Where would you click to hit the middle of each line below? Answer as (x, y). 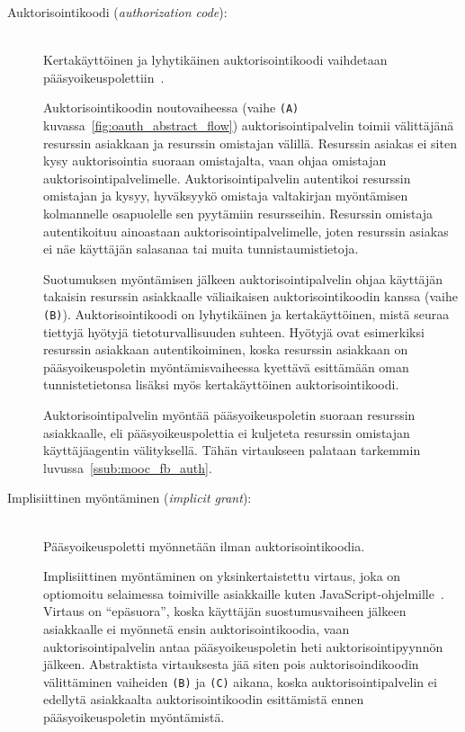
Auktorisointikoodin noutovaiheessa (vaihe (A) (171, 107)
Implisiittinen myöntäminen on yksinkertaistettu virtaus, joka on (222, 576)
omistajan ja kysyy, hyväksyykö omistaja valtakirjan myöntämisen (226, 196)
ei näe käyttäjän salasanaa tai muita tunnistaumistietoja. (201, 249)
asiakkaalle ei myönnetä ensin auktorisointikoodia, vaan (197, 628)
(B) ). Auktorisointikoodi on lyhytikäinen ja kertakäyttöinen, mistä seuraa (246, 313)
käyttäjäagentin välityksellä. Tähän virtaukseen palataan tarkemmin (232, 450)
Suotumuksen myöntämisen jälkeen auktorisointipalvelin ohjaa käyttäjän (243, 278)
